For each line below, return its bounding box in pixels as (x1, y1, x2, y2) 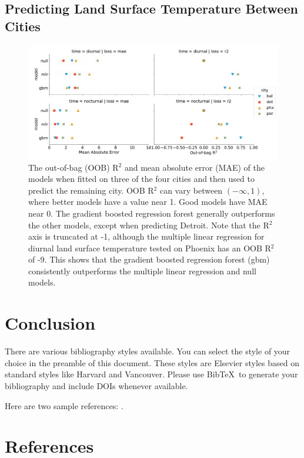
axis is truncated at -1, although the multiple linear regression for (28, 230, 265, 243)
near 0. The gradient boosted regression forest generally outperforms (28, 207, 275, 219)
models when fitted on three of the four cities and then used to (28, 172, 255, 185)
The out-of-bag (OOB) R (28, 161, 119, 173)
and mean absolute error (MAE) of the (124, 161, 265, 173)
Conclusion (5, 311, 96, 335)
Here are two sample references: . (5, 399, 123, 411)
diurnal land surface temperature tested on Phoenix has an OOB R (28, 241, 271, 254)
